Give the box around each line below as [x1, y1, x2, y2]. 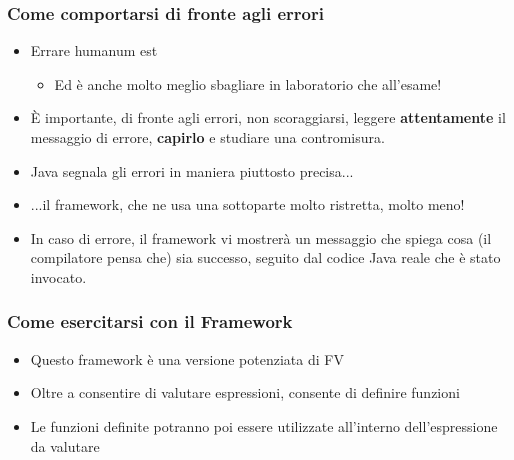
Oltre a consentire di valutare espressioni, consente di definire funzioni [30, 382, 460, 403]
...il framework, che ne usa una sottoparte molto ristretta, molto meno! [30, 194, 465, 215]
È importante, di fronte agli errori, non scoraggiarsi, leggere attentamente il [30, 107, 506, 128]
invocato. [30, 266, 87, 287]
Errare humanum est [30, 40, 158, 61]
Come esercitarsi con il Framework [7, 309, 293, 334]
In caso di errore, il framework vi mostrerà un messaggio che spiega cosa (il [30, 227, 492, 248]
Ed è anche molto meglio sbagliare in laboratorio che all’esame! [54, 73, 442, 94]
